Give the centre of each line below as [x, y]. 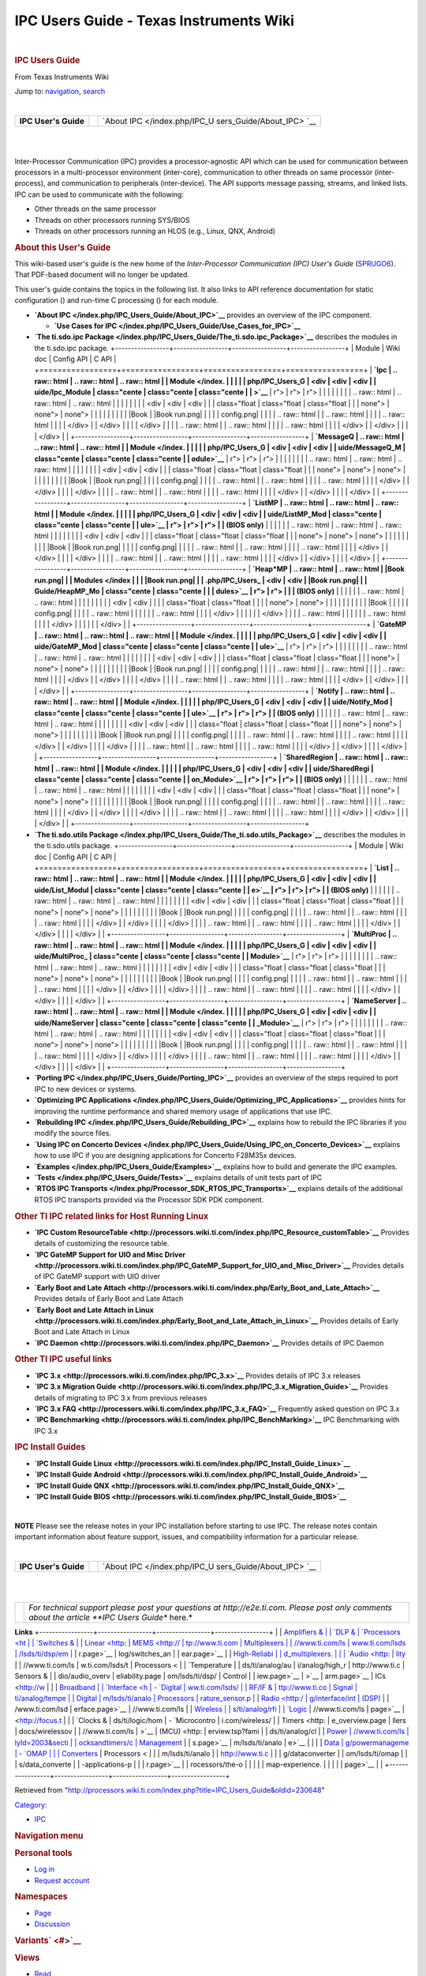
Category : [31, 1804]
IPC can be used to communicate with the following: [99, 194]
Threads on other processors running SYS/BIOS [112, 220]
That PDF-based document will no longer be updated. [102, 275]
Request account [62, 1880]
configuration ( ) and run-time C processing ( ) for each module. [116, 300]
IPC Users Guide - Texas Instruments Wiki [155, 21]
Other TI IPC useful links [63, 1359]
